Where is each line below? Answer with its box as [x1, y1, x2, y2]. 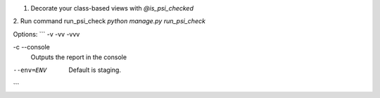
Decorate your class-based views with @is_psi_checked [30, 4, 194, 12]
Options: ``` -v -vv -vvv [13, 30, 80, 38]
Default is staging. [68, 66, 121, 74]
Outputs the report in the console [30, 53, 127, 61]
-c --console [13, 43, 51, 51]
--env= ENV [13, 66, 47, 74]
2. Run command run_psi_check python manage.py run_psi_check [13, 17, 205, 25]
